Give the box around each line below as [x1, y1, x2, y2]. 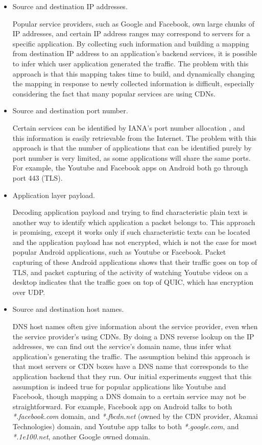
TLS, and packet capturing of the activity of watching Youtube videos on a [12, 266, 248, 277]
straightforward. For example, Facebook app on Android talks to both [12, 401, 232, 411]
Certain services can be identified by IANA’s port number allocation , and [12, 122, 245, 133]
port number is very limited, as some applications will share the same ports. [12, 152, 251, 163]
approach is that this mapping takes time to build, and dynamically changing [12, 68, 255, 79]
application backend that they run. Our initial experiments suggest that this [12, 371, 252, 381]
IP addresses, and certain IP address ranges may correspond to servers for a [12, 28, 250, 39]
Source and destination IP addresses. [12, 1, 128, 11]
